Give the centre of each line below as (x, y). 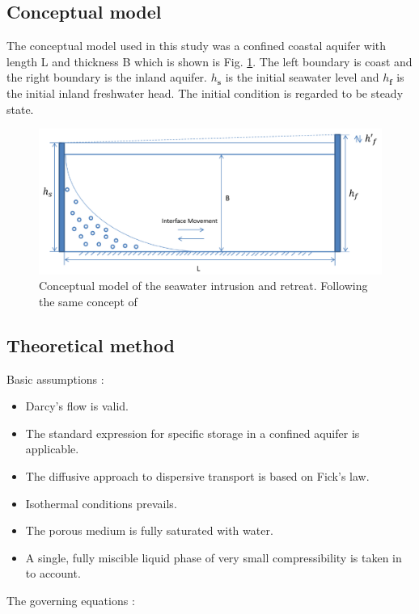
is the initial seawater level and (302, 77)
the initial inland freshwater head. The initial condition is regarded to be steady (205, 93)
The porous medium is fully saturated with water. (149, 530)
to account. (53, 573)
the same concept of (88, 301)
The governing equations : (71, 601)
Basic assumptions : (55, 378)
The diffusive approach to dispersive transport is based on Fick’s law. (197, 476)
